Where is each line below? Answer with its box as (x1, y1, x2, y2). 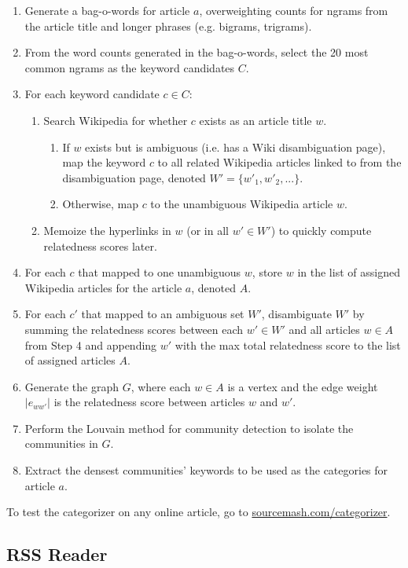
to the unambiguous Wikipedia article (150, 196, 333, 212)
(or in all (186, 222, 229, 238)
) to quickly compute (270, 222, 372, 238)
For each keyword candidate (24, 86, 160, 102)
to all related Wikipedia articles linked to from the (157, 154, 402, 170)
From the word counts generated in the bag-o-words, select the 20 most (24, 44, 369, 60)
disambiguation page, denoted (62, 169, 206, 185)
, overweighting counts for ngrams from (199, 2, 388, 18)
